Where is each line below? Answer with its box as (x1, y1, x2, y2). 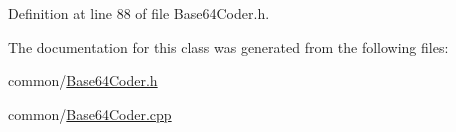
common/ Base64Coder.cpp (8, 103, 172, 124)
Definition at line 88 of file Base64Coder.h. (8, 3, 270, 23)
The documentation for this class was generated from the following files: (8, 36, 449, 57)
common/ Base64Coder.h (8, 70, 158, 91)
